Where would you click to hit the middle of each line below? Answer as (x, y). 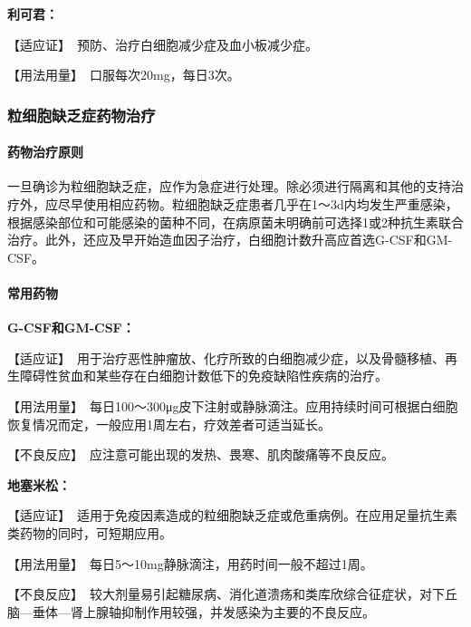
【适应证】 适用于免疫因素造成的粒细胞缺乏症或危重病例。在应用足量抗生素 (232, 515)
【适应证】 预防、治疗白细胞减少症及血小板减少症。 (163, 44)
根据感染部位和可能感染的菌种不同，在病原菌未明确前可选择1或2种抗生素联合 (235, 222)
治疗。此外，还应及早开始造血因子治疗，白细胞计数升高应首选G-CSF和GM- (230, 240)
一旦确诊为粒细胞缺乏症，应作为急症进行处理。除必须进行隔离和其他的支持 (229, 186)
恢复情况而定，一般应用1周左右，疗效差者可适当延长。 (169, 424)
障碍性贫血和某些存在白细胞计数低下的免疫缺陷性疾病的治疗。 (203, 376)
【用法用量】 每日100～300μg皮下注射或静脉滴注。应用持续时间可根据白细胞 (233, 405)
